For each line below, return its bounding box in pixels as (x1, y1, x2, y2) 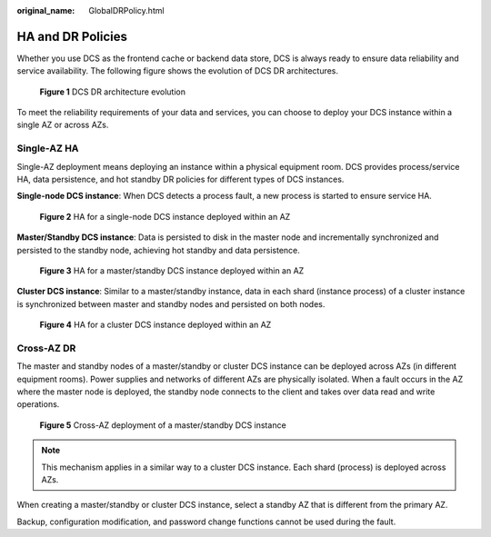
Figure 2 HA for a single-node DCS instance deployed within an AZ (39, 211, 291, 222)
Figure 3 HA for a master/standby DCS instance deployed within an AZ (39, 264, 305, 276)
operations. (16, 399, 60, 410)
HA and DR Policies (16, 28, 127, 45)
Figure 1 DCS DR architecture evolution (39, 86, 186, 97)
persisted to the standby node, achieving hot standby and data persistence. (16, 244, 300, 255)
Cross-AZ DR (16, 342, 76, 354)
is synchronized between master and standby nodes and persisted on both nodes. (16, 298, 326, 309)
